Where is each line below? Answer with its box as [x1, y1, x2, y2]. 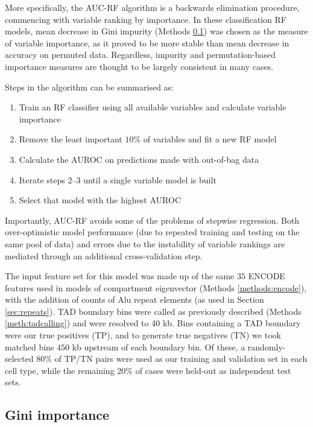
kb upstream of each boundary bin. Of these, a [72, 340, 245, 353]
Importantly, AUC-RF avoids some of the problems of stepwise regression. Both [5, 213, 300, 226]
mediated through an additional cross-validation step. [5, 249, 203, 262]
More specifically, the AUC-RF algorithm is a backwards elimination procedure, [5, 1, 300, 13]
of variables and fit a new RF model [143, 133, 277, 145]
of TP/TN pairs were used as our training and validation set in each [54, 352, 308, 365]
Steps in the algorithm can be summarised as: [5, 80, 174, 93]
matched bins [5, 340, 54, 353]
